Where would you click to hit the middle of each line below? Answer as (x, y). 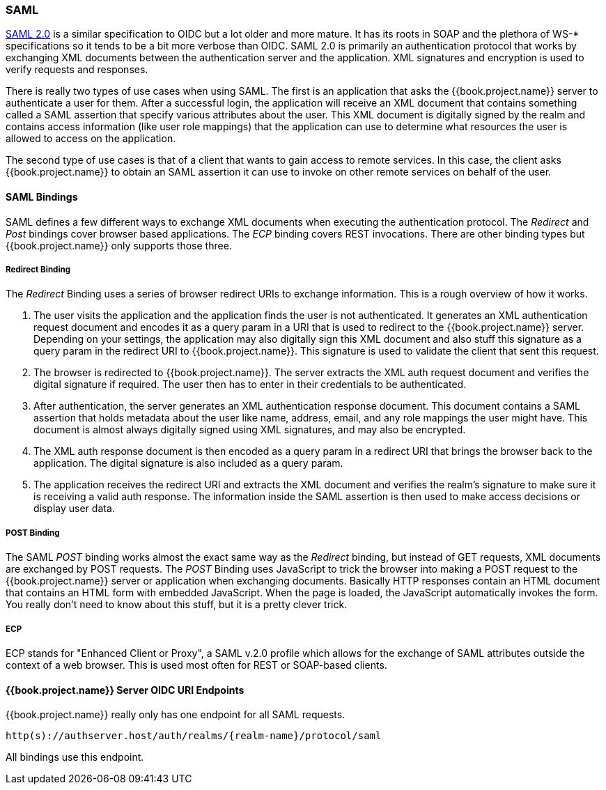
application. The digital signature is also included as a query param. (188, 463)
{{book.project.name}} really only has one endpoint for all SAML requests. (176, 715)
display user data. (74, 509)
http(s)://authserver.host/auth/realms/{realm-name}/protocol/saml (194, 736)
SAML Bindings (42, 196)
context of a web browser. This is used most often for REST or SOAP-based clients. (196, 665)
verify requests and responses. (77, 70)
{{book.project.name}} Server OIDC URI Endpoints (125, 690)
